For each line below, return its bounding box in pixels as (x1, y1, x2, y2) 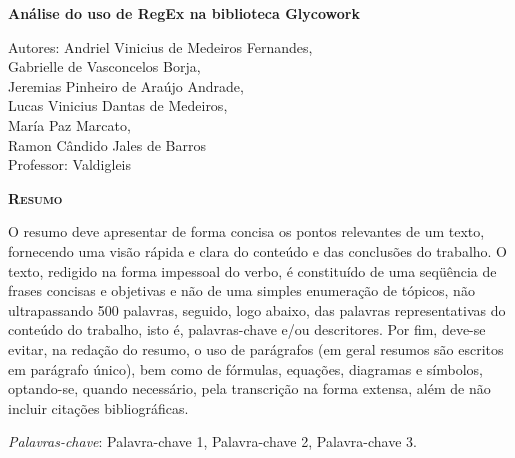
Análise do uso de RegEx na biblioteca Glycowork (8, 3, 360, 23)
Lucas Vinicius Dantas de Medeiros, (8, 95, 228, 116)
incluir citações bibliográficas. (8, 397, 189, 418)
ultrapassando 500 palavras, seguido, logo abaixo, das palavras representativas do (8, 299, 506, 320)
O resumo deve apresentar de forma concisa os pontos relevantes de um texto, (8, 221, 485, 242)
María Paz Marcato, (8, 114, 131, 135)
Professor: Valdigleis (8, 154, 132, 175)
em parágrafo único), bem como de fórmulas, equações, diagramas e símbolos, (8, 358, 483, 379)
